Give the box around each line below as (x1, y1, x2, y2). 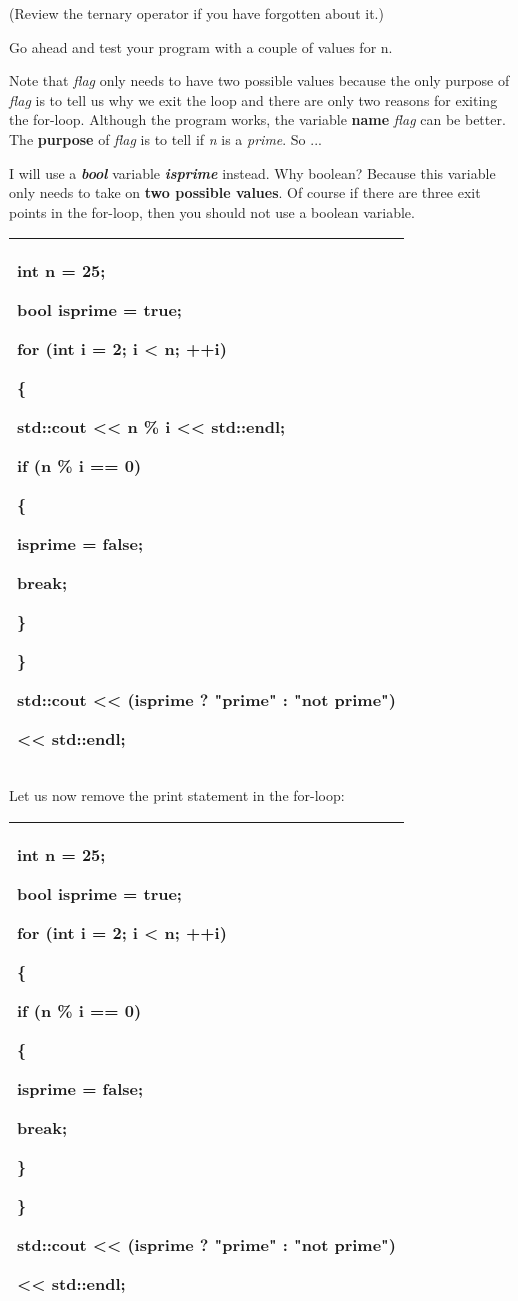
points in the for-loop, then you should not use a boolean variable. (9, 201, 415, 222)
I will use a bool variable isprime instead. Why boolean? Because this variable (9, 162, 496, 183)
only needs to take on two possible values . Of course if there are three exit (9, 182, 481, 203)
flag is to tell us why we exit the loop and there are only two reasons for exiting (9, 89, 498, 110)
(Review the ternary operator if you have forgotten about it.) (9, 3, 384, 23)
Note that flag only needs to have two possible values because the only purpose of (9, 70, 510, 91)
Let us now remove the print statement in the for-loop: (9, 785, 345, 806)
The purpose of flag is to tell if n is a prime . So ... (9, 128, 322, 149)
